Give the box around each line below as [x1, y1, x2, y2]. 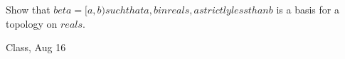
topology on [6, 16, 58, 31]
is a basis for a [276, 2, 339, 16]
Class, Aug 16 [6, 40, 66, 55]
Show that [6, 2, 51, 16]
